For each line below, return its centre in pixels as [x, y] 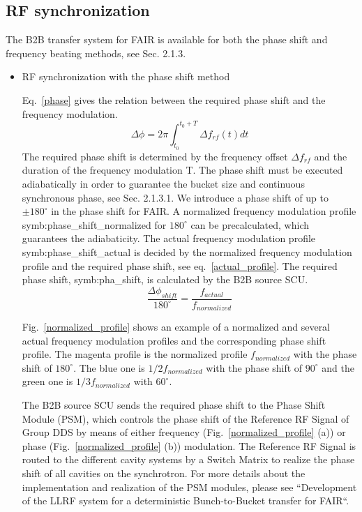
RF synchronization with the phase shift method [126, 76]
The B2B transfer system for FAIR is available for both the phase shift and [167, 39]
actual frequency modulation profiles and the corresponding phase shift [174, 340]
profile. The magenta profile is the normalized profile [135, 354]
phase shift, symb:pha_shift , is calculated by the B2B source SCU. [165, 279]
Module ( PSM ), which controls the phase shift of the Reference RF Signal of [186, 418]
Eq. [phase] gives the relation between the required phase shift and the [174, 99]
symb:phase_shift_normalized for [94, 224]
